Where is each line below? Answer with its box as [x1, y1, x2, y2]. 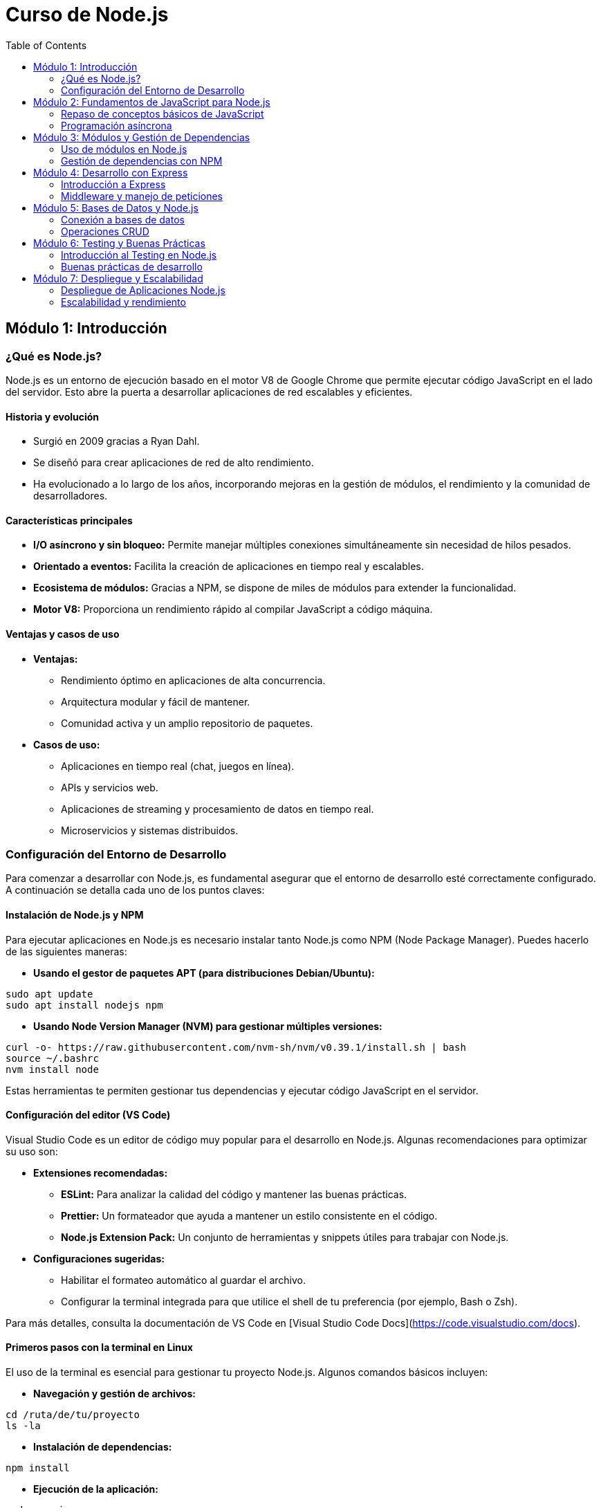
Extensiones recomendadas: [33, 1166, 168, 1179]
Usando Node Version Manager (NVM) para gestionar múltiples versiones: [33, 1020, 382, 1032]
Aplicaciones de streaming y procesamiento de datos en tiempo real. [61, 802, 374, 815]
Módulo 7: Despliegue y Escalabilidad [33, 272, 203, 284]
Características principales [6, 514, 133, 526]
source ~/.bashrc [6, 1052, 99, 1064]
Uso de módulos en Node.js [61, 142, 187, 155]
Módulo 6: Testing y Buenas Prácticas [33, 237, 205, 249]
